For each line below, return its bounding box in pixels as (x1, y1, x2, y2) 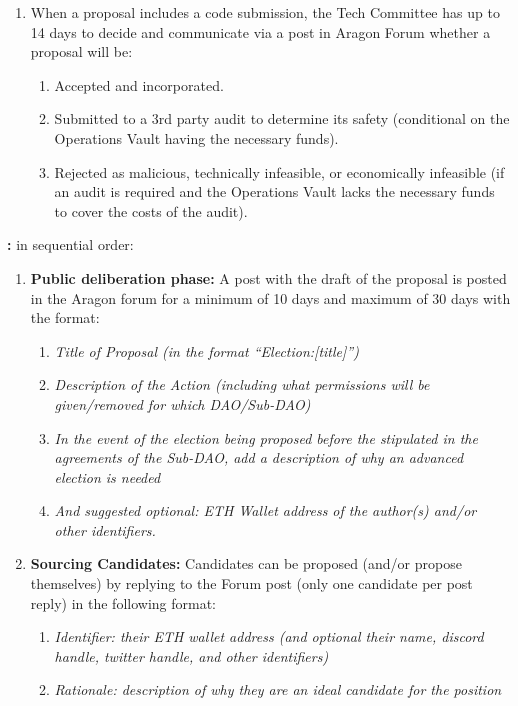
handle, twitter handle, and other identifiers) (54, 645, 329, 666)
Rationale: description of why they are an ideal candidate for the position (54, 679, 502, 700)
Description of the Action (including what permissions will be (54, 374, 430, 395)
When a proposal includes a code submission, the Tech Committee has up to (30, 2, 500, 22)
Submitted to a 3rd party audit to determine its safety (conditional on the (54, 108, 510, 129)
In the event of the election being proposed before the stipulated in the (54, 427, 478, 448)
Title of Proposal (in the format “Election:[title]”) (54, 340, 359, 361)
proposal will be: (30, 41, 133, 62)
